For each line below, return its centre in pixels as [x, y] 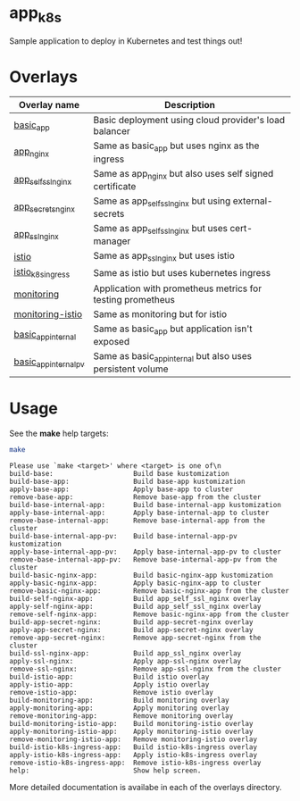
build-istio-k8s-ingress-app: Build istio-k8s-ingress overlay [133, 747]
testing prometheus [134, 299]
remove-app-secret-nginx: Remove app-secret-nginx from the [135, 638]
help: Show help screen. [105, 771]
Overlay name [49, 105]
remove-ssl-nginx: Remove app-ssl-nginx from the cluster [145, 669]
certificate [115, 186]
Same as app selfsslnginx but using [162, 202]
